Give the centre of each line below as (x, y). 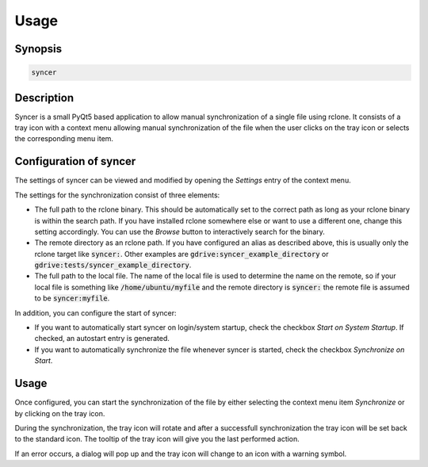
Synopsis (38, 49)
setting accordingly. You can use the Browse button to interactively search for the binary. (180, 232)
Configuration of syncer (75, 161)
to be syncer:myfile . (72, 298)
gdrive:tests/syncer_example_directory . (113, 265)
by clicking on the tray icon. (60, 413)
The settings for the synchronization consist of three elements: (117, 195)
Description (44, 98)
